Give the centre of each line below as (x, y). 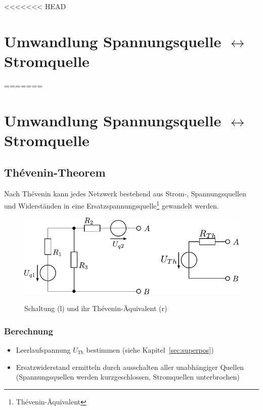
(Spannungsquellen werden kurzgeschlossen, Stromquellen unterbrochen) (128, 377)
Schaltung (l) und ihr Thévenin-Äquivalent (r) (96, 308)
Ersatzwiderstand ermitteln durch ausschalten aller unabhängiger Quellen (130, 367)
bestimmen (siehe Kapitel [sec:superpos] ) (150, 349)
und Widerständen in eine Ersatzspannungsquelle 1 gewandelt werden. (112, 204)
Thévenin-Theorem (55, 172)
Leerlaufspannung (43, 349)
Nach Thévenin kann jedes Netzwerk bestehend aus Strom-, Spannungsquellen (125, 194)
